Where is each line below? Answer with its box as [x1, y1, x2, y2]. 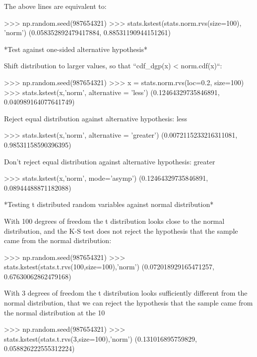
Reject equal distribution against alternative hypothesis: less [4, 113, 188, 123]
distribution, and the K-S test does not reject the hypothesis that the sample [4, 225, 238, 236]
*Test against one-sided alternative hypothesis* [4, 44, 147, 54]
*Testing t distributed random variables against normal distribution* [4, 199, 214, 209]
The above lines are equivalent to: [4, 1, 107, 11]
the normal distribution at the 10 [4, 307, 105, 317]
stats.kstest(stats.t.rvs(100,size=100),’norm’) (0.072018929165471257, [4, 261, 214, 272]
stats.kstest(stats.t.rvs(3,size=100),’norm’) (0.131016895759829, [4, 333, 197, 344]
